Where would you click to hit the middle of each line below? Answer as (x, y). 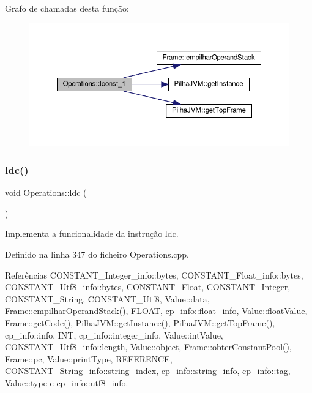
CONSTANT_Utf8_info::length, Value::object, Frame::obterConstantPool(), (148, 347)
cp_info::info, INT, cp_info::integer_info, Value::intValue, (114, 335)
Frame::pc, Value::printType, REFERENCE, (89, 358)
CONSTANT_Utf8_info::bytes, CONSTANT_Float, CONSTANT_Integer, (148, 287)
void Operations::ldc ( (46, 193)
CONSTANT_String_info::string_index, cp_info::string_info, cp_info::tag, (148, 371)
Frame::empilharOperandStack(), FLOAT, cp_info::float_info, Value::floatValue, (156, 311)
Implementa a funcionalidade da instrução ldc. (92, 234)
